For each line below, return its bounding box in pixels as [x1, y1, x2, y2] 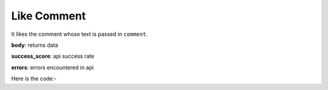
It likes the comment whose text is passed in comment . [11, 30, 148, 38]
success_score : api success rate [11, 52, 95, 60]
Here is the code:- [11, 75, 57, 82]
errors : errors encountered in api [11, 64, 94, 71]
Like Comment [11, 9, 86, 22]
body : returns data [11, 41, 58, 49]
